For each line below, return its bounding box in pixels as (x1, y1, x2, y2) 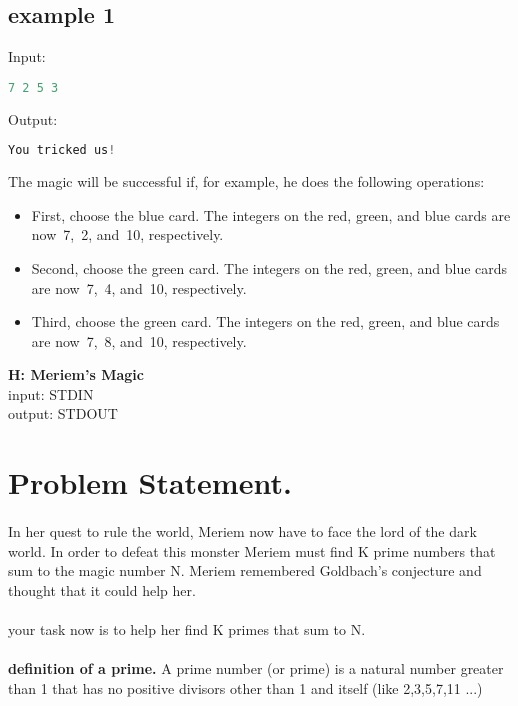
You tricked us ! (8, 143, 116, 158)
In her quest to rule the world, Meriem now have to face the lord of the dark (8, 521, 477, 542)
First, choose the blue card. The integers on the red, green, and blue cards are (31, 204, 511, 225)
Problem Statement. (8, 462, 292, 503)
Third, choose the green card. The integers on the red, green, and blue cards (31, 311, 500, 332)
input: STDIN (8, 383, 94, 404)
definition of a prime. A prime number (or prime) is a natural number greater (8, 658, 504, 679)
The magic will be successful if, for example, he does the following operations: (8, 171, 485, 192)
